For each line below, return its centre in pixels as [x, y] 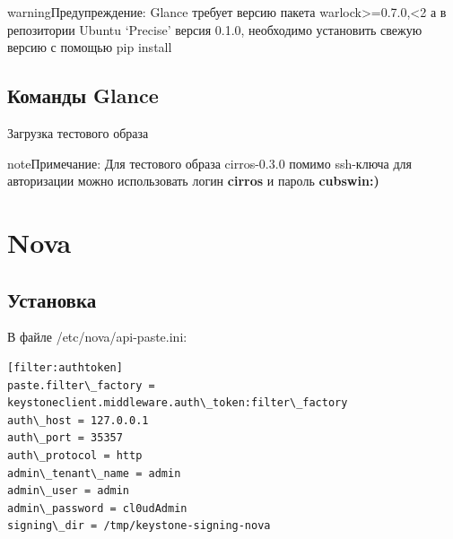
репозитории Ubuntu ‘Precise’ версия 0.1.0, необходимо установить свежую [215, 29]
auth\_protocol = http [75, 455]
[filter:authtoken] [65, 367]
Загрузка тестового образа [78, 132]
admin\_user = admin [69, 491]
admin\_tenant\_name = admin [94, 473]
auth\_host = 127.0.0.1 [78, 420]
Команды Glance [83, 96]
